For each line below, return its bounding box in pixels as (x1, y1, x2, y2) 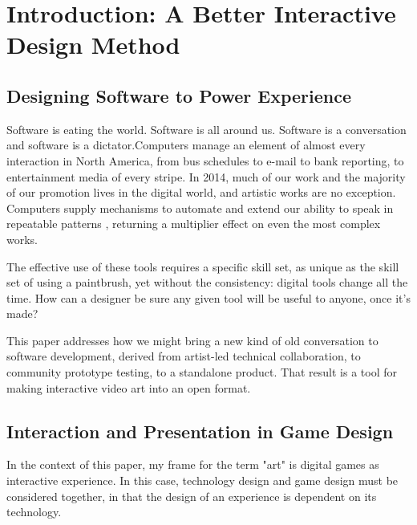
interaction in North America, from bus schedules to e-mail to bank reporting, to (6, 152, 404, 169)
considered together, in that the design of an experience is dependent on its (6, 487, 377, 504)
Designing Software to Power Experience (6, 83, 352, 108)
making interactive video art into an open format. (6, 379, 251, 396)
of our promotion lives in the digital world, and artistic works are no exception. (6, 184, 396, 201)
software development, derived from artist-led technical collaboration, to (6, 348, 361, 364)
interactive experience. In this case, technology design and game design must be (6, 472, 399, 489)
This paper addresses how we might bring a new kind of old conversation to (6, 332, 379, 348)
